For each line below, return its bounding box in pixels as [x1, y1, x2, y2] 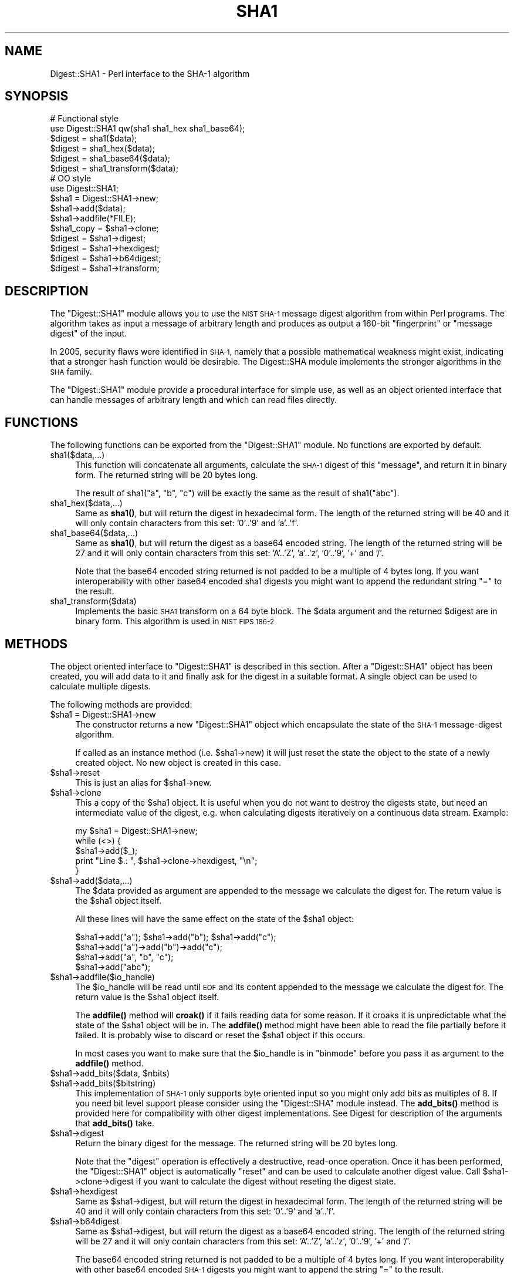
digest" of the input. [50, 328, 127, 339]
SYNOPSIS [5, 89, 69, 104]
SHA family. [50, 366, 92, 377]
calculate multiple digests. [50, 681, 151, 691]
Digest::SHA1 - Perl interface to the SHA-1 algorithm [50, 68, 250, 79]
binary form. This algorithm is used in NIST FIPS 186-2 [75, 616, 275, 627]
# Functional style [50, 113, 119, 124]
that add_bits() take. [75, 1118, 154, 1128]
